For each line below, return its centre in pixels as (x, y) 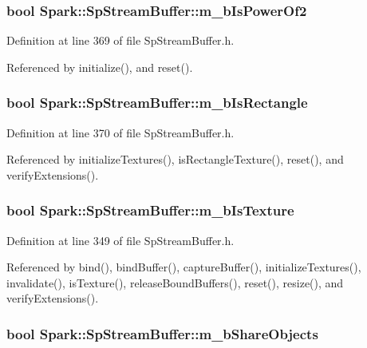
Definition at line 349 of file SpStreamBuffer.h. (120, 240)
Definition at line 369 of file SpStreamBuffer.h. (120, 40)
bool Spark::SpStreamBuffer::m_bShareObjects (162, 333)
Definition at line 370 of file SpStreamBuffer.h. (120, 132)
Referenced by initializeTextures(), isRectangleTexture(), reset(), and (175, 159)
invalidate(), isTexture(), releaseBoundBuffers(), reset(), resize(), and (175, 282)
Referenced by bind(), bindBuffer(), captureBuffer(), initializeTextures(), (184, 267)
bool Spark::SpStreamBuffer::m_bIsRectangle (157, 103)
